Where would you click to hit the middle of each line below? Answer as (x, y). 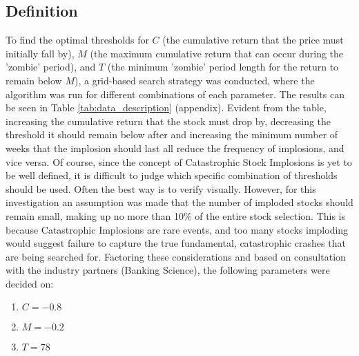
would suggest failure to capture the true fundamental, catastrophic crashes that (176, 243)
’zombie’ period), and (51, 67)
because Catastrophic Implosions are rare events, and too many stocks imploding (177, 229)
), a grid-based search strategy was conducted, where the (194, 80)
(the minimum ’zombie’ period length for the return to (223, 67)
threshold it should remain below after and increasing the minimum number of (172, 134)
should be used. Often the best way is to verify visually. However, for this (161, 188)
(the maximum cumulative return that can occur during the (217, 53)
